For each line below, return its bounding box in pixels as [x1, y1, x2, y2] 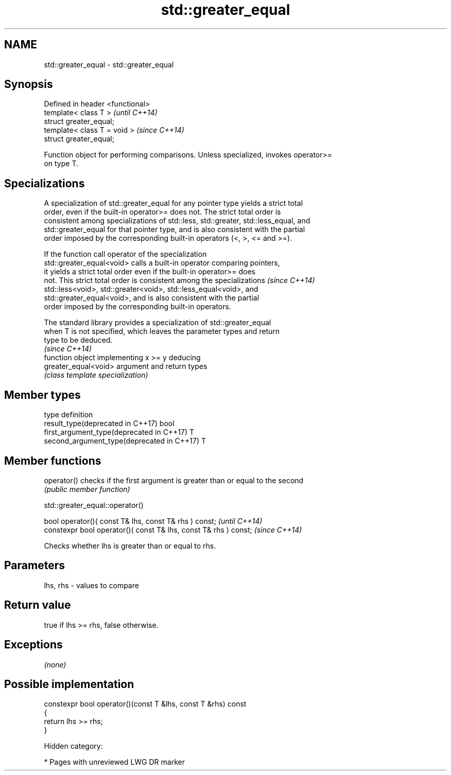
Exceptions [4, 638, 63, 651]
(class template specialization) [44, 371, 148, 380]
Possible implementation [4, 677, 134, 691]
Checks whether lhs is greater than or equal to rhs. [44, 541, 216, 550]
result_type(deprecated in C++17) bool [44, 419, 175, 428]
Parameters [4, 559, 65, 572]
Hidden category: [44, 742, 103, 751]
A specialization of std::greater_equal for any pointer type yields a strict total [44, 199, 303, 208]
